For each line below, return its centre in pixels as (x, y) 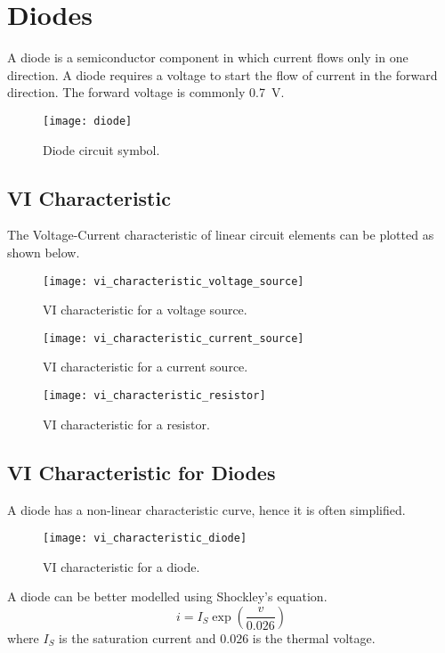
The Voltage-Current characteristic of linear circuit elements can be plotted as (221, 235)
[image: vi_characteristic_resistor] (154, 396)
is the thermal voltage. (314, 637)
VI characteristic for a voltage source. (145, 310)
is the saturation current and (138, 637)
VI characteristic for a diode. (121, 566)
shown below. (44, 252)
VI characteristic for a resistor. (126, 424)
